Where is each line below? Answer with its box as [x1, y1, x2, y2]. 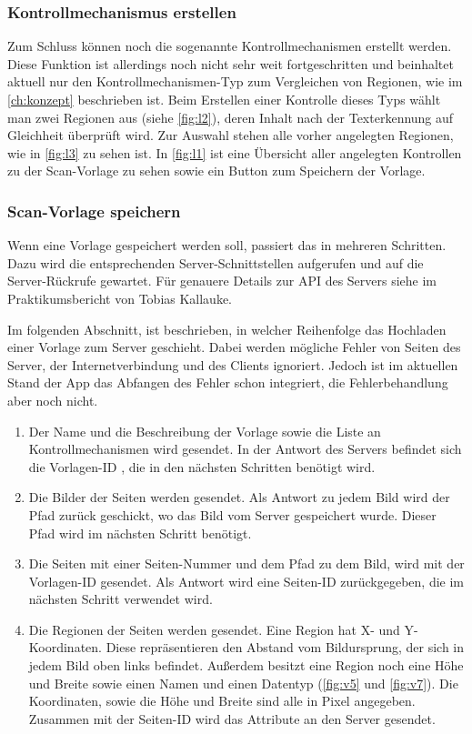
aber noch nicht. [7, 390, 98, 409]
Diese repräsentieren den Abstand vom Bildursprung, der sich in [105, 638, 465, 657]
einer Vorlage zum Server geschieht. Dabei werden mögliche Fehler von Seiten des [7, 337, 461, 357]
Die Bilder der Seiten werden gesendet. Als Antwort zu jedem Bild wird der [28, 488, 450, 507]
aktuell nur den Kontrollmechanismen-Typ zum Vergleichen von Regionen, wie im [7, 72, 463, 91]
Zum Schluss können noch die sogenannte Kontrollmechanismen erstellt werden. [7, 36, 452, 55]
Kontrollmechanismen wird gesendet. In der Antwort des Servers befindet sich [28, 439, 462, 458]
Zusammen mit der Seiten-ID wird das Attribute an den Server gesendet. [28, 709, 436, 728]
